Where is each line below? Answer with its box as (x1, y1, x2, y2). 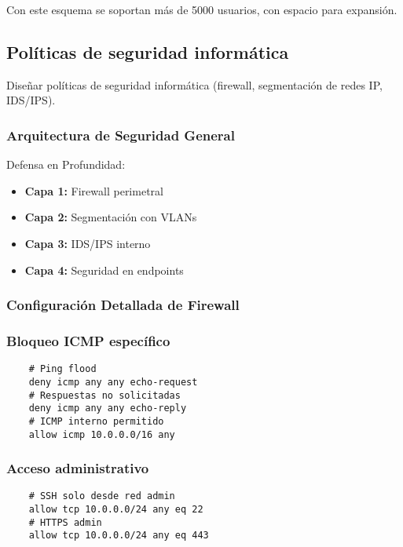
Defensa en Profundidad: (6, 156, 126, 173)
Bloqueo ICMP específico (6, 330, 170, 350)
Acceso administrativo (6, 458, 149, 478)
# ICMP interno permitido (28, 415, 164, 427)
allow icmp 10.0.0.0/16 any (28, 428, 175, 440)
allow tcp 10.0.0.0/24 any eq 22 (28, 504, 203, 516)
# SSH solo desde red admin (28, 490, 175, 502)
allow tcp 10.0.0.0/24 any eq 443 (28, 530, 209, 542)
